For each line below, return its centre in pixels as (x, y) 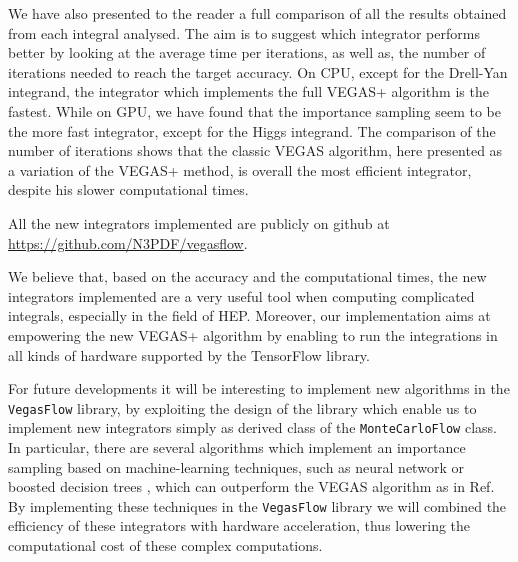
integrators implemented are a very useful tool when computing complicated (241, 295)
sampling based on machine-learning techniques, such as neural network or (236, 466)
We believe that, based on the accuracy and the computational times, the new (247, 276)
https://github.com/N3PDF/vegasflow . (128, 242)
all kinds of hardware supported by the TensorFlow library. (189, 354)
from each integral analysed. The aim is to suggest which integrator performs (244, 32)
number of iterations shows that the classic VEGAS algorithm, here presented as (255, 150)
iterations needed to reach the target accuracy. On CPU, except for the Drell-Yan (258, 71)
